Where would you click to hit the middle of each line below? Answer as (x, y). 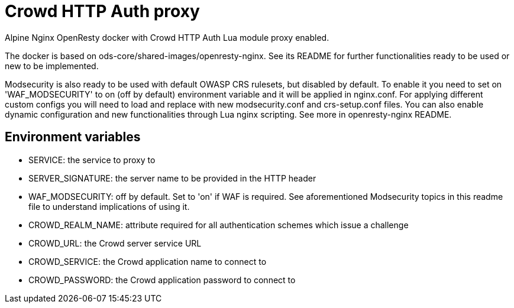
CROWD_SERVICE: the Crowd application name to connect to (148, 261)
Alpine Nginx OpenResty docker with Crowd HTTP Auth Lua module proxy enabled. (167, 37)
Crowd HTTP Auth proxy (102, 11)
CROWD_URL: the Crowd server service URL (115, 243)
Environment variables (73, 137)
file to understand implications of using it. (109, 206)
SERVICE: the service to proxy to (92, 160)
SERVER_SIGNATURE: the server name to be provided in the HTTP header (172, 178)
